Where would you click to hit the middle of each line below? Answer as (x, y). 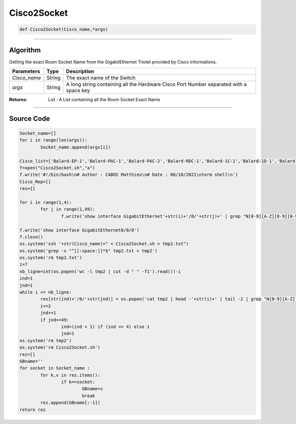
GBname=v (92, 389)
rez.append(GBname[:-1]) (70, 403)
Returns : (18, 100)
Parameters (26, 72)
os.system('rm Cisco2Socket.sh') (60, 347)
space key (78, 90)
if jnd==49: (55, 320)
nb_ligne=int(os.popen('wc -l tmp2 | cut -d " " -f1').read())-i (100, 271)
